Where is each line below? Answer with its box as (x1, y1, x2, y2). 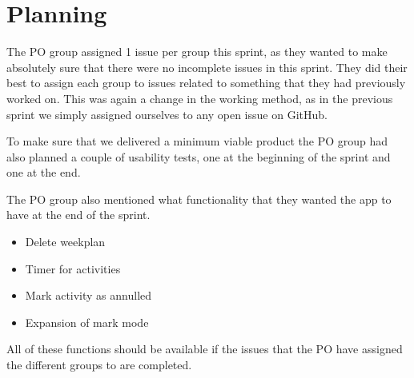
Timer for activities (25, 260, 121, 277)
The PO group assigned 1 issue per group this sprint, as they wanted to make (6, 43, 388, 60)
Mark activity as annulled (25, 287, 152, 304)
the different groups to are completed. (6, 356, 192, 373)
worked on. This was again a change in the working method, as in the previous (6, 90, 393, 106)
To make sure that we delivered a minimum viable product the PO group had (6, 133, 388, 149)
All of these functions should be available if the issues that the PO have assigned (6, 340, 403, 357)
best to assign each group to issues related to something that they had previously (6, 74, 406, 91)
